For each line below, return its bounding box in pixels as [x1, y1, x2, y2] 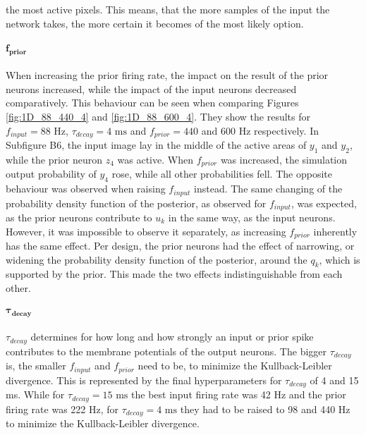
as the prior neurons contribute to [6, 209, 152, 224]
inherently [313, 223, 358, 238]
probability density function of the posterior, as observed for [6, 195, 267, 210]
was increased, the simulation [220, 152, 348, 166]
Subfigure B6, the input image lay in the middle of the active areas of [6, 137, 307, 152]
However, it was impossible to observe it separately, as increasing [6, 223, 286, 238]
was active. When [117, 152, 193, 166]
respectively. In [254, 123, 319, 137]
